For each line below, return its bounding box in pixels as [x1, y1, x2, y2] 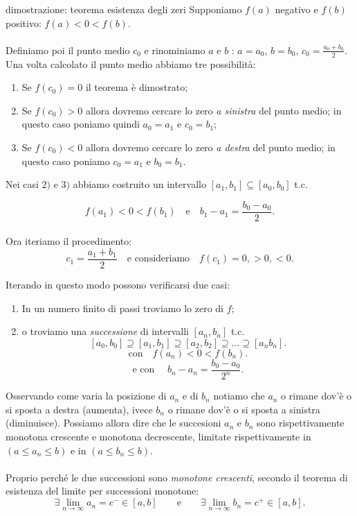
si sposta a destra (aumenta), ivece [6, 402, 153, 416]
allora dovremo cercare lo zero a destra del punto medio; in [85, 139, 336, 154]
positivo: [6, 15, 42, 30]
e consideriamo [127, 254, 190, 264]
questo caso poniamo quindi [21, 117, 140, 131]
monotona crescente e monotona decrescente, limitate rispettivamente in [6, 429, 311, 444]
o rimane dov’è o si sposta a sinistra [167, 402, 320, 416]
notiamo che [213, 388, 265, 403]
